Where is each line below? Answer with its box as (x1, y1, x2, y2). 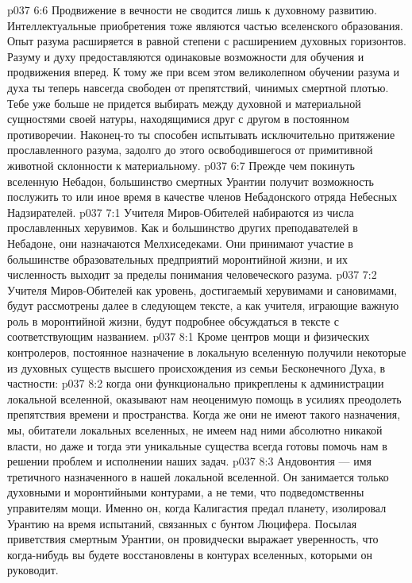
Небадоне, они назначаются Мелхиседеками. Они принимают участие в (7, 234, 353, 251)
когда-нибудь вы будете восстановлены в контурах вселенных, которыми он (7, 546, 372, 562)
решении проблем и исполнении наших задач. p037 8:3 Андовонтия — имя (7, 453, 372, 469)
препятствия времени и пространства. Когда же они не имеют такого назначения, (7, 406, 401, 423)
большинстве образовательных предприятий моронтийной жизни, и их (7, 250, 348, 267)
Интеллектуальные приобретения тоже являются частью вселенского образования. (7, 17, 403, 33)
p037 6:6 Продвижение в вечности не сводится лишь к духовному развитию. (7, 2, 377, 17)
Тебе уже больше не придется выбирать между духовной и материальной (7, 95, 361, 111)
